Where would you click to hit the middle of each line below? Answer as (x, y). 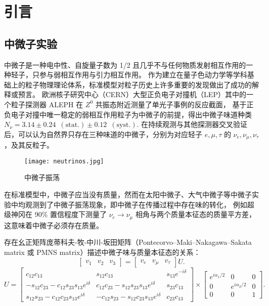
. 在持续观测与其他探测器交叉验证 (192, 124)
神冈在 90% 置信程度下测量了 (59, 214)
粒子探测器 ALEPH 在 (47, 104)
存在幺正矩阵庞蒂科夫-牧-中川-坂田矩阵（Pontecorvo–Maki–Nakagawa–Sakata (128, 242)
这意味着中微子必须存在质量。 (54, 225)
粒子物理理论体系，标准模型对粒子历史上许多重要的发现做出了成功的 (138, 84)
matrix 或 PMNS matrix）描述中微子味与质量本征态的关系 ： (102, 252)
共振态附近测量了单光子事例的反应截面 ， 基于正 (174, 104)
